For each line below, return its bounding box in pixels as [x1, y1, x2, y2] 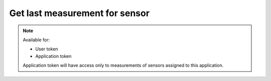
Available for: [23, 37, 50, 43]
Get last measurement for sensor [9, 8, 150, 19]
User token [35, 46, 58, 52]
